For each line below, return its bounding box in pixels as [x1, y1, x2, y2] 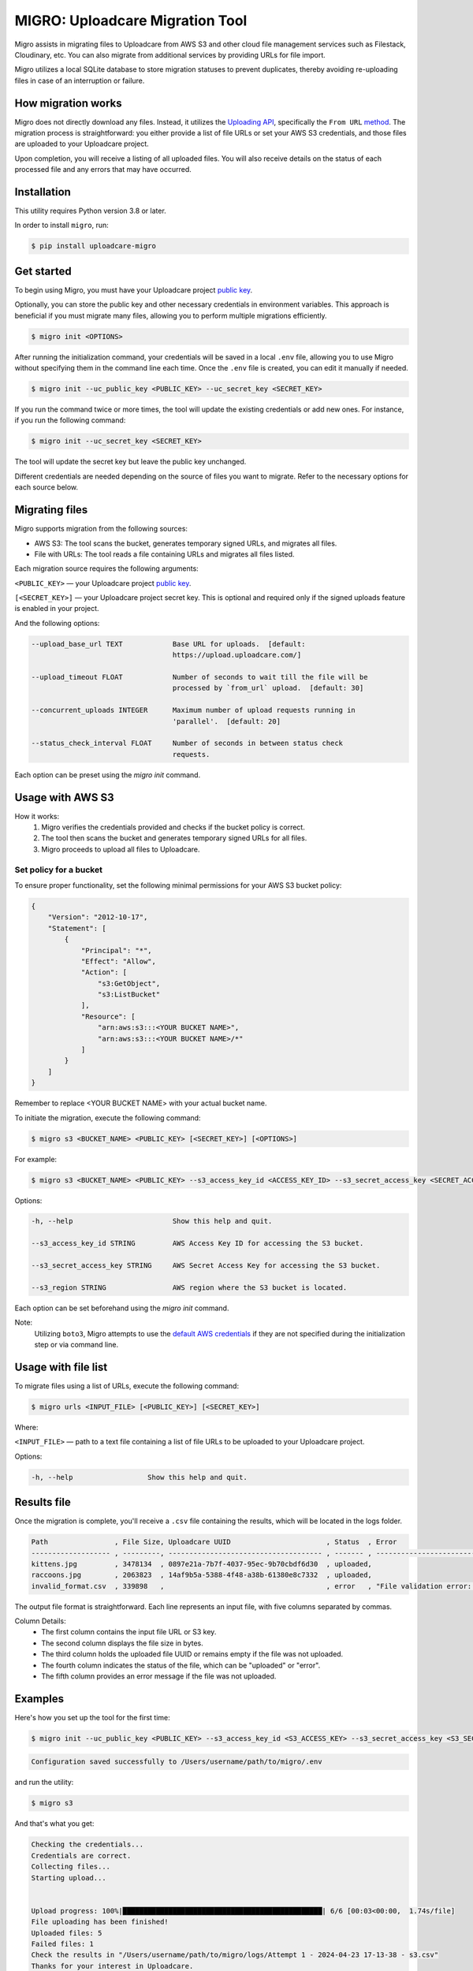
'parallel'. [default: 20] [172, 717, 281, 725]
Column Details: [14, 1616, 66, 1626]
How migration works [14, 96, 122, 110]
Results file [14, 1496, 71, 1509]
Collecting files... [31, 1862, 110, 1872]
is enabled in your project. [14, 604, 99, 613]
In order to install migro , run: [14, 221, 110, 230]
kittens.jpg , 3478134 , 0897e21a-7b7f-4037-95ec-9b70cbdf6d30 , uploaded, [31, 1559, 372, 1568]
